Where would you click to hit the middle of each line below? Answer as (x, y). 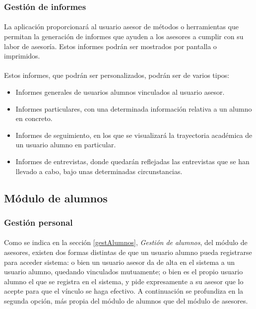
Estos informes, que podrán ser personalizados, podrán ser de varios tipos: (117, 75)
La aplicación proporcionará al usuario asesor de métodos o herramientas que (121, 27)
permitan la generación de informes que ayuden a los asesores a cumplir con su (124, 36)
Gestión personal (38, 222)
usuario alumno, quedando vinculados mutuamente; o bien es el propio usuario (124, 272)
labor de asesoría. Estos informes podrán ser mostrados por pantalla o (110, 46)
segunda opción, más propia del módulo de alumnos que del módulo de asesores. (126, 300)
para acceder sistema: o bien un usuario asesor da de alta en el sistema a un (119, 262)
